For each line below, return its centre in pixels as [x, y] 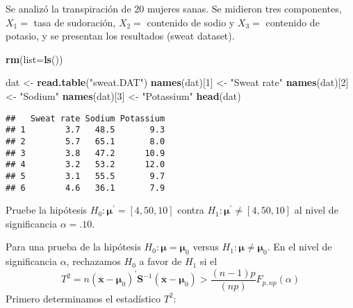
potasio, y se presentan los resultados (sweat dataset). [120, 36]
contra [191, 210]
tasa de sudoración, [75, 22]
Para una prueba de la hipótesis [73, 247]
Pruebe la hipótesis [47, 210]
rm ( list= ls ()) [34, 59]
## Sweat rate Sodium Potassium [85, 118]
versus [206, 247]
